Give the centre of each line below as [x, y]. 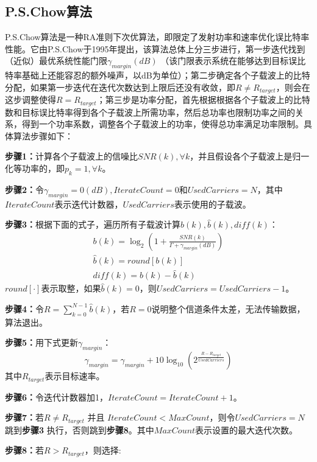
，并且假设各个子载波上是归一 [250, 156]
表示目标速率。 [75, 376]
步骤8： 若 [25, 450]
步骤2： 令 [25, 189]
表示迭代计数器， [89, 204]
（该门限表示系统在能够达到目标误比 [233, 61]
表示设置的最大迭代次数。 [247, 429]
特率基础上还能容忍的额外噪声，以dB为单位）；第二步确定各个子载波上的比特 [158, 75]
